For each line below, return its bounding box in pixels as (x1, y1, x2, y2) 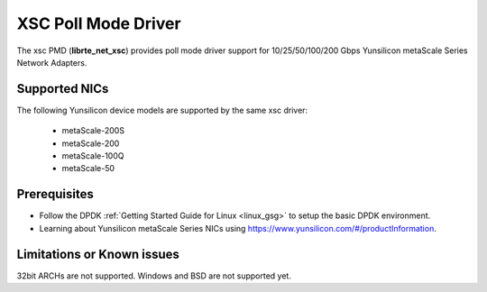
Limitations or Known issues (16, 246, 180, 261)
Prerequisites (16, 187, 94, 202)
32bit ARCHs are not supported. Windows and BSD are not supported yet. (16, 270, 292, 281)
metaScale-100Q (61, 151, 124, 161)
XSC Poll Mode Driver (16, 14, 181, 33)
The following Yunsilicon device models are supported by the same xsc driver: (16, 105, 308, 115)
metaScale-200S (61, 125, 125, 136)
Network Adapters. (16, 57, 87, 68)
